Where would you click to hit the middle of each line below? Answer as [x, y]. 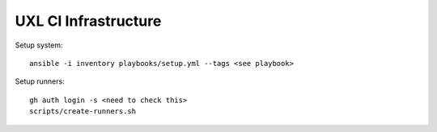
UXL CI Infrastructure [88, 21]
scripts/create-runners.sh [83, 111]
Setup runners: [40, 81]
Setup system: [39, 45]
